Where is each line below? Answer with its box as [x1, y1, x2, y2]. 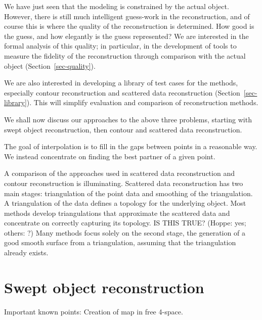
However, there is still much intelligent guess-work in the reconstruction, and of [4, 11, 250, 21]
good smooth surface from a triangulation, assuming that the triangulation [4, 237, 236, 248]
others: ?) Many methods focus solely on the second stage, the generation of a [4, 227, 245, 238]
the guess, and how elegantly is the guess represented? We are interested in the [4, 30, 249, 41]
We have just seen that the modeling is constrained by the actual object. [4, 1, 229, 11]
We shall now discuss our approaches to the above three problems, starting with [4, 114, 252, 124]
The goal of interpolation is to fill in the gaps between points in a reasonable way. [4, 141, 257, 152]
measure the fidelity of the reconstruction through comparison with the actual [4, 50, 246, 61]
